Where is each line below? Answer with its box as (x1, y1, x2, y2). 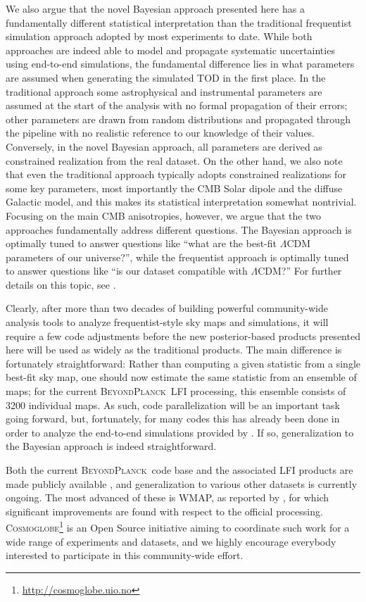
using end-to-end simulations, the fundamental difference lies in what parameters (6, 56, 355, 71)
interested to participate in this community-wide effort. (6, 548, 244, 563)
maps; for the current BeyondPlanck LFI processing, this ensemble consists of (6, 384, 346, 399)
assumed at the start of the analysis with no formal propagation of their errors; (6, 98, 348, 113)
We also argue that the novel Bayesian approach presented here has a (6, 1, 305, 15)
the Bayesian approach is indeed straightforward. (6, 439, 217, 453)
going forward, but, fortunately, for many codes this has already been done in (6, 411, 340, 426)
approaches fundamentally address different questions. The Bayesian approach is (6, 222, 352, 237)
